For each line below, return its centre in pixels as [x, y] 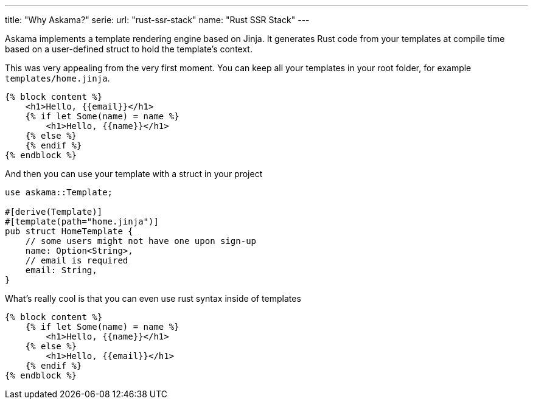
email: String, [61, 270]
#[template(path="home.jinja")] [82, 221]
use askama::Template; [59, 192]
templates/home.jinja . [57, 78]
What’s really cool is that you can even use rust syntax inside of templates [153, 298]
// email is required [77, 260]
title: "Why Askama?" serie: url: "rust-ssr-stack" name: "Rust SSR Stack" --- [157, 20]
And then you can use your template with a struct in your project [134, 174]
